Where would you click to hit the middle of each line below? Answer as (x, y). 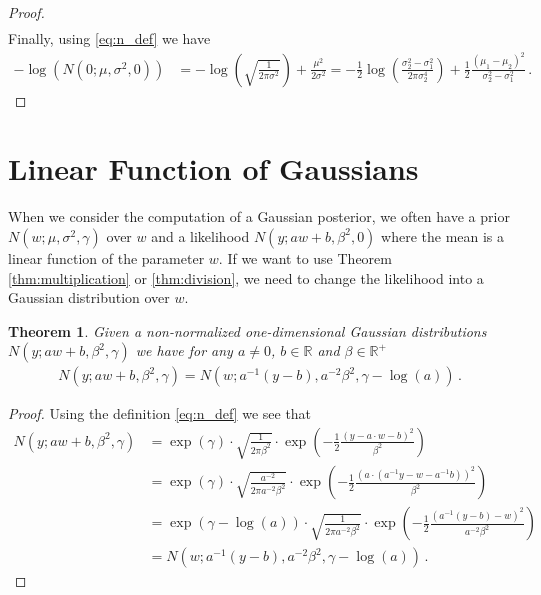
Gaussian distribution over (89, 297)
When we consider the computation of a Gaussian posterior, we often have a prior (259, 216)
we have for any (184, 350)
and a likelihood (200, 235)
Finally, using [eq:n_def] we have (109, 38)
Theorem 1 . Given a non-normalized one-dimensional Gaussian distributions (247, 330)
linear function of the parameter (106, 257)
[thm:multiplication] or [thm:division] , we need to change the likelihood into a (246, 277)
